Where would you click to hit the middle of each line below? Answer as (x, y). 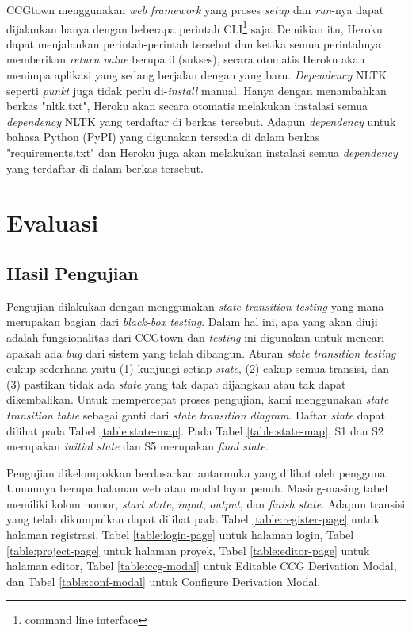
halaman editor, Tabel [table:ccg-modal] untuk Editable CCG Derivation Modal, (202, 566)
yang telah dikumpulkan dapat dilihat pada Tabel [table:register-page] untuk (193, 519)
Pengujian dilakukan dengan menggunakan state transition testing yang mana (195, 306)
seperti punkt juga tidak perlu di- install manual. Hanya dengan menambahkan (196, 90)
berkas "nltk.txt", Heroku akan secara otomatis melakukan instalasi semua (187, 106)
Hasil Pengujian (72, 272)
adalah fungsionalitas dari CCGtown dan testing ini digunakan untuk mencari (196, 337)
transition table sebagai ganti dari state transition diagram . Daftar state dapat (196, 414)
